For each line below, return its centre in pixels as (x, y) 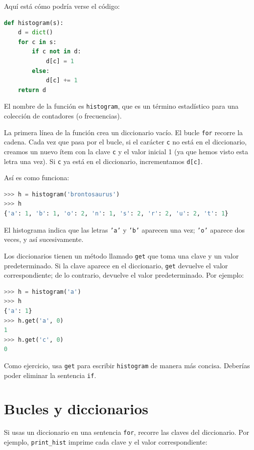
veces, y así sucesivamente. (44, 239)
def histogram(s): (34, 23)
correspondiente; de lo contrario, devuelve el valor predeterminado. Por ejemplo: (124, 275)
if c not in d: (57, 52)
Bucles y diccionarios (76, 409)
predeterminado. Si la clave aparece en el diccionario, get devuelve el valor (116, 265)
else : (41, 71)
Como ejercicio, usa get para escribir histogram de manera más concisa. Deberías (127, 365)
